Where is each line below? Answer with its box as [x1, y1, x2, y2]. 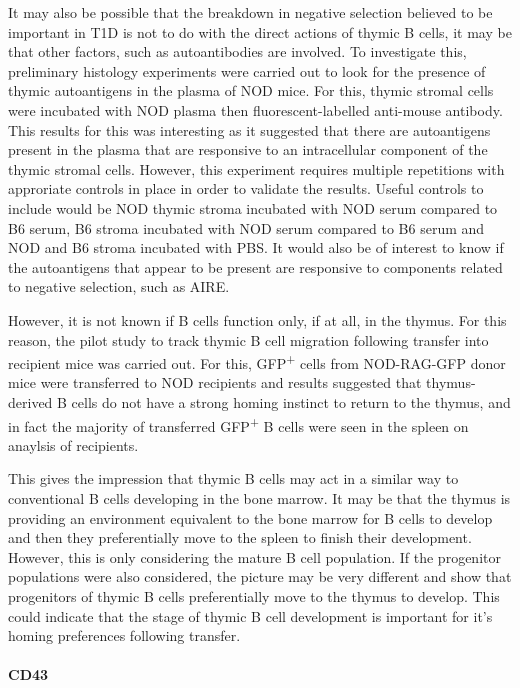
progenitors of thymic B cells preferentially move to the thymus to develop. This [8, 585, 500, 606]
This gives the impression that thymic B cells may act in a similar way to [8, 468, 459, 489]
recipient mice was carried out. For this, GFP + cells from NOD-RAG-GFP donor [8, 350, 506, 373]
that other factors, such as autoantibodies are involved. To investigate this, [8, 41, 467, 62]
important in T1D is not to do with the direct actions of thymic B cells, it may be [8, 21, 512, 42]
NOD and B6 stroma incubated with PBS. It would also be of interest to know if [8, 237, 504, 258]
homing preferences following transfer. [8, 625, 241, 646]
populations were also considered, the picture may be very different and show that [8, 566, 512, 587]
